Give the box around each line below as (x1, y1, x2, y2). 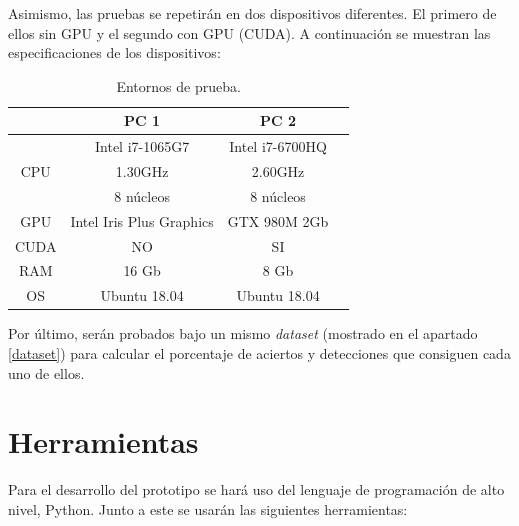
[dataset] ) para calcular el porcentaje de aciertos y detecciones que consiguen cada (8, 342, 511, 363)
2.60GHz (251, 161, 305, 182)
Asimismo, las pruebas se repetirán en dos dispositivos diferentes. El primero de (8, 3, 497, 23)
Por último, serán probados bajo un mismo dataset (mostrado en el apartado (8, 323, 478, 344)
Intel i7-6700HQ (229, 136, 327, 157)
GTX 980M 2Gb (227, 210, 329, 231)
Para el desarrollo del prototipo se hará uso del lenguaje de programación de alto (8, 479, 505, 500)
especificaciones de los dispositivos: (8, 42, 221, 63)
